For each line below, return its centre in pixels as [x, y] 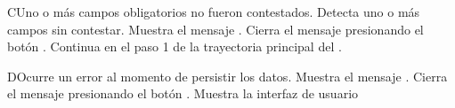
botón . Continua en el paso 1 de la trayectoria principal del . [175, 46]
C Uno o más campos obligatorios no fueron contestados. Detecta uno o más [214, 12]
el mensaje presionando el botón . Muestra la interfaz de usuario [183, 93]
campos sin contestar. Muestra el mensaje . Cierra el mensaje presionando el [215, 29]
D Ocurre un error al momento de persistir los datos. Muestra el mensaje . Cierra [227, 76]
